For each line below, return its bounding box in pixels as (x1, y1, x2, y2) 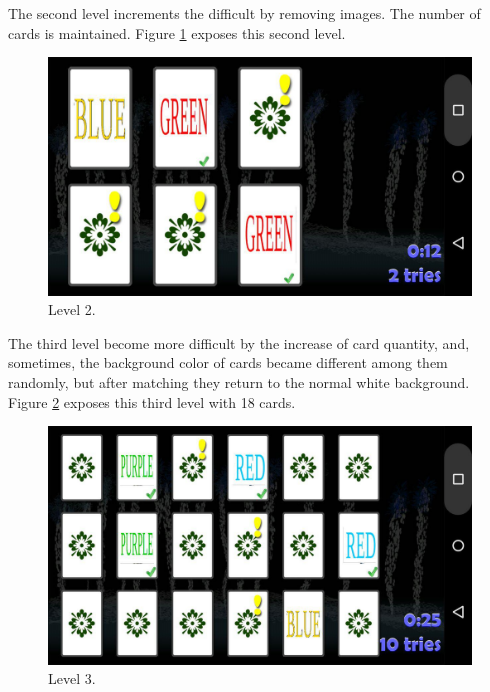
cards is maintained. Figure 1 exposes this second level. (8, 22, 346, 43)
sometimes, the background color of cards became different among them (8, 352, 448, 373)
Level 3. (48, 668, 96, 689)
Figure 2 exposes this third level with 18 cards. (8, 391, 296, 412)
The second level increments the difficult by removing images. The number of (8, 3, 481, 23)
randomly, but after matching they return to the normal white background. (8, 372, 470, 393)
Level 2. (48, 299, 96, 320)
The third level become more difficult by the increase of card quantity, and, (8, 332, 470, 353)
